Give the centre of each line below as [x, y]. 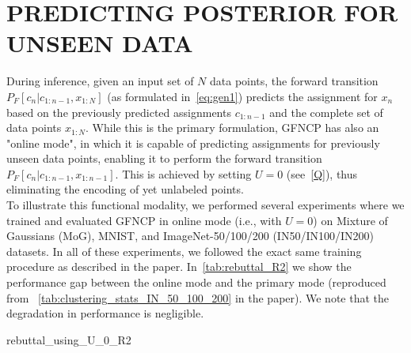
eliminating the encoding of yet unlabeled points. [125, 189]
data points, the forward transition [294, 81]
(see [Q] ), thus [322, 173]
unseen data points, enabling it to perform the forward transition [164, 158]
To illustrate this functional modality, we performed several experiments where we [205, 205]
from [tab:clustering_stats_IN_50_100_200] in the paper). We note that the [198, 297]
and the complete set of [326, 112]
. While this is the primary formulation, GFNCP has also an [232, 128]
